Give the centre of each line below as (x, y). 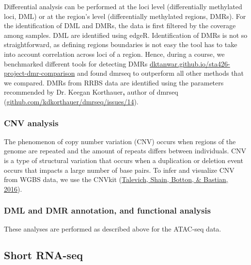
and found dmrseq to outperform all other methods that (160, 73)
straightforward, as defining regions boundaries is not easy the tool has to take (121, 44)
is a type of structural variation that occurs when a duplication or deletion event (124, 160)
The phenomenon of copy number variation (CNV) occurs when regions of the (120, 141)
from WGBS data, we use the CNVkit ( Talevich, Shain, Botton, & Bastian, (116, 179)
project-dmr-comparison (39, 73)
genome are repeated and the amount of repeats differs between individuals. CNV (125, 151)
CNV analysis (31, 123)
